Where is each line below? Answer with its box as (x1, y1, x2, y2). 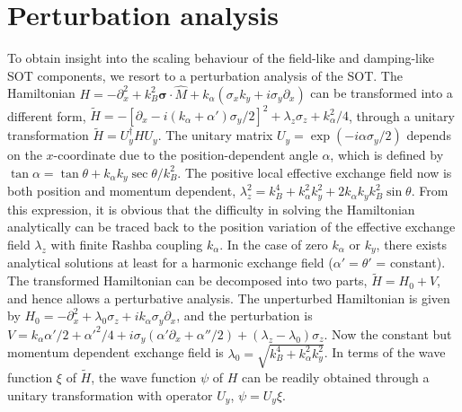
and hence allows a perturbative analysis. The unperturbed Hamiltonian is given (7, 288, 450, 307)
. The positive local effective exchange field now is (177, 162, 452, 181)
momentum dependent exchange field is (7, 343, 224, 362)
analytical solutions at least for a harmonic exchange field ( (7, 253, 333, 272)
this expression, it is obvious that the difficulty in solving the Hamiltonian (7, 199, 415, 218)
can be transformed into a (310, 83, 453, 102)
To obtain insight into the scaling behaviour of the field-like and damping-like (7, 48, 435, 67)
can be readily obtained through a (242, 368, 430, 387)
